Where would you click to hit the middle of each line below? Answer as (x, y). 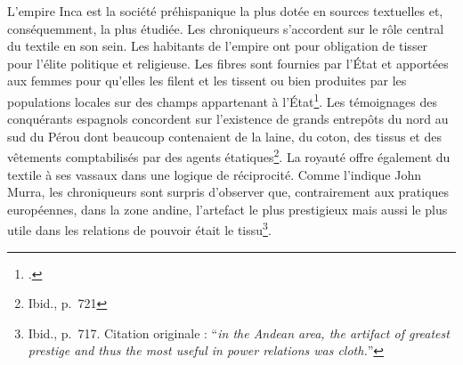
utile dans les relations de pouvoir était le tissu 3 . (139, 229)
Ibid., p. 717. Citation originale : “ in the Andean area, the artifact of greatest (239, 333)
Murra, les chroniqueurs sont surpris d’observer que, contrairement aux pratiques (228, 192)
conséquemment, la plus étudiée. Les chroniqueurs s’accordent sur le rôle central (226, 28)
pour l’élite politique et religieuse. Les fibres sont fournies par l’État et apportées (228, 63)
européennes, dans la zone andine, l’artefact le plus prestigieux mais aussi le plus (227, 209)
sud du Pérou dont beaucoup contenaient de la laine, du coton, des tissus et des (224, 136)
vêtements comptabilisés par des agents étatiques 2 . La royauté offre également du (229, 156)
